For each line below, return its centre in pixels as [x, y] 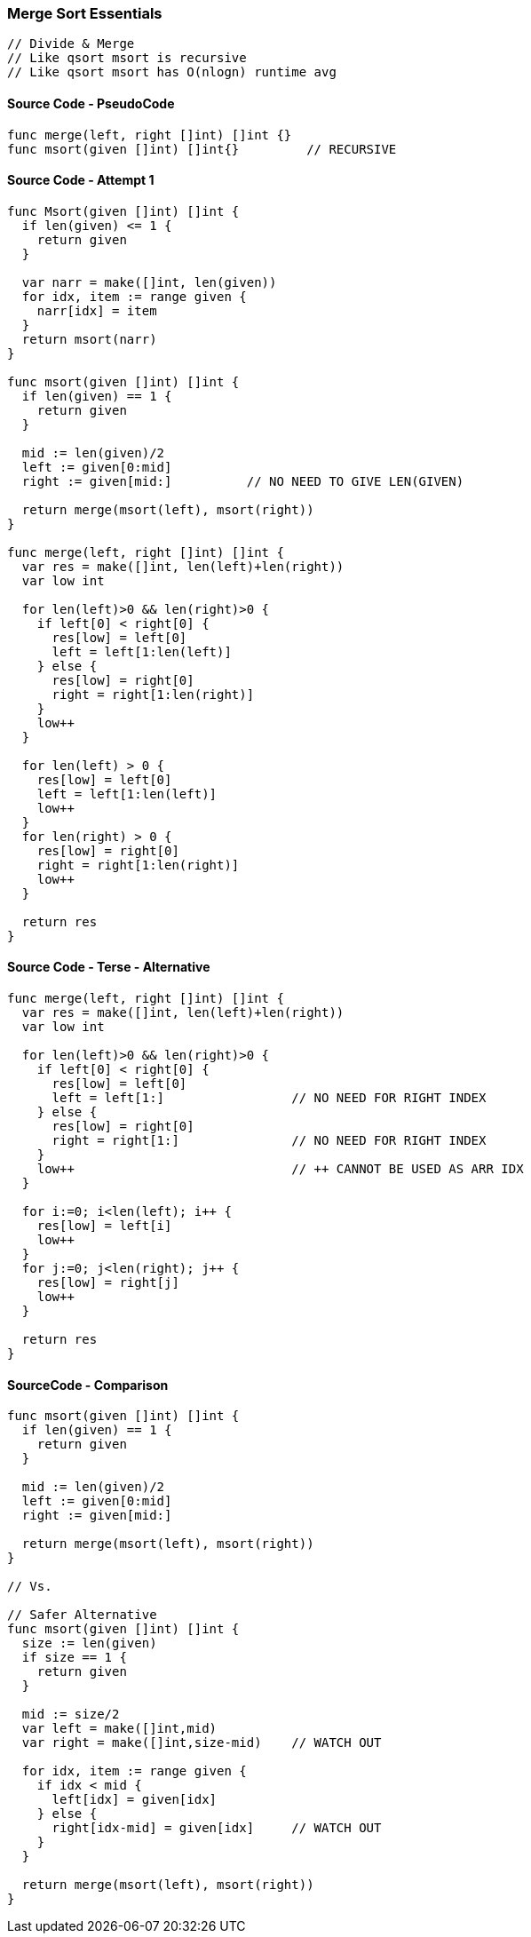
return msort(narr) [89, 339]
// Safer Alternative [82, 1615]
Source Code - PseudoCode [91, 103]
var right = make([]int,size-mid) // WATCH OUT [202, 1743]
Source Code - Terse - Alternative [109, 967]
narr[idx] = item [97, 310]
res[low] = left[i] [104, 1226]
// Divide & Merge [71, 44]
